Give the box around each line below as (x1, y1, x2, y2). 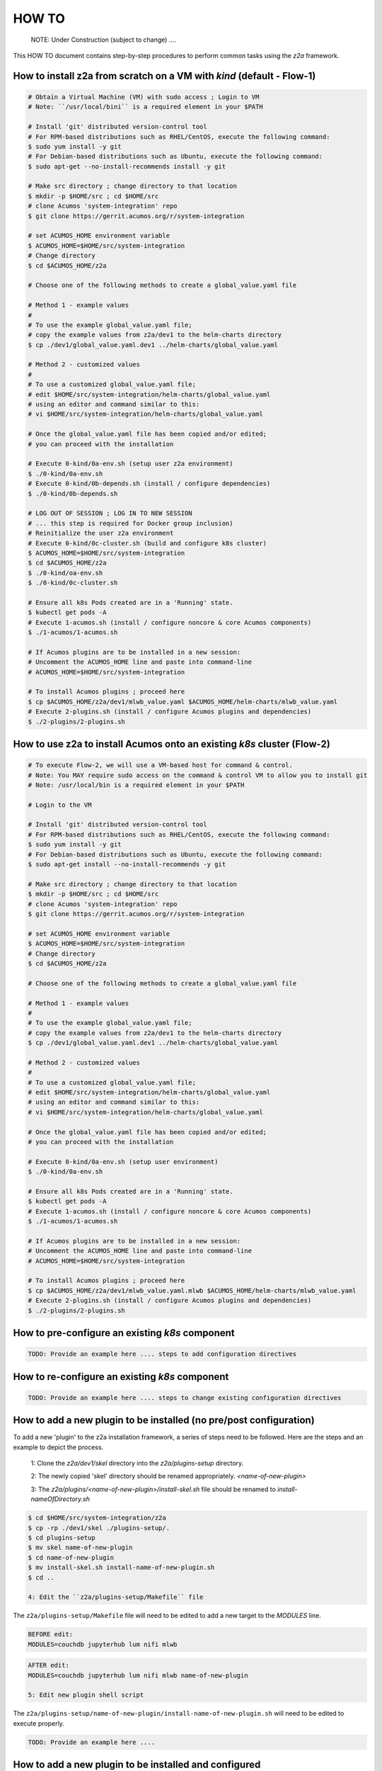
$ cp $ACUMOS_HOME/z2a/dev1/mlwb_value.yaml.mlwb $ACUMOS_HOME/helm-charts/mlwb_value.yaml (28, 1286, 357, 1294)
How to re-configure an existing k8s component (13, 1371, 229, 1383)
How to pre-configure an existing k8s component (13, 1327, 235, 1339)
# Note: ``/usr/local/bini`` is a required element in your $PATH (28, 103, 263, 111)
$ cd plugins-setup (28, 1534, 95, 1542)
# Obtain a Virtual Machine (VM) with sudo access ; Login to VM (28, 93, 260, 101)
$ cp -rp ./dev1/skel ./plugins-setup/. (28, 1524, 170, 1532)
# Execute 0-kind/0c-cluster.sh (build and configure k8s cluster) (28, 539, 267, 547)
